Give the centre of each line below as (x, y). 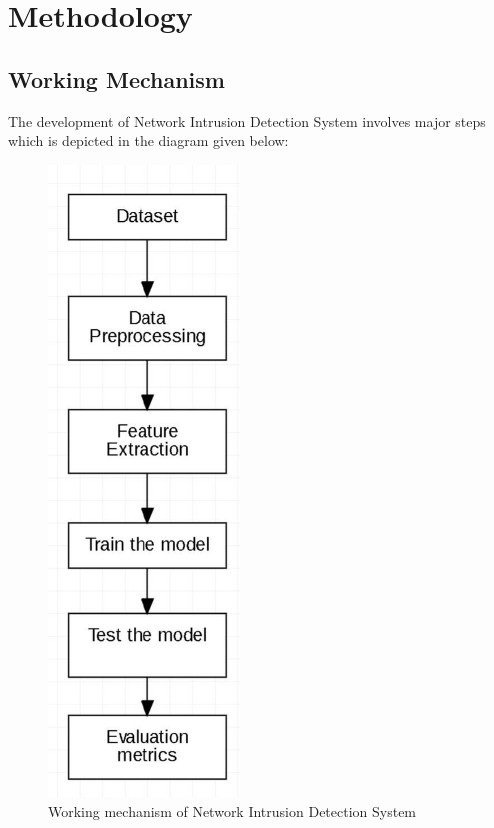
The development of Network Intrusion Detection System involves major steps (247, 120)
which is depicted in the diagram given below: (148, 140)
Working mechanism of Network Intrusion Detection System (232, 810)
